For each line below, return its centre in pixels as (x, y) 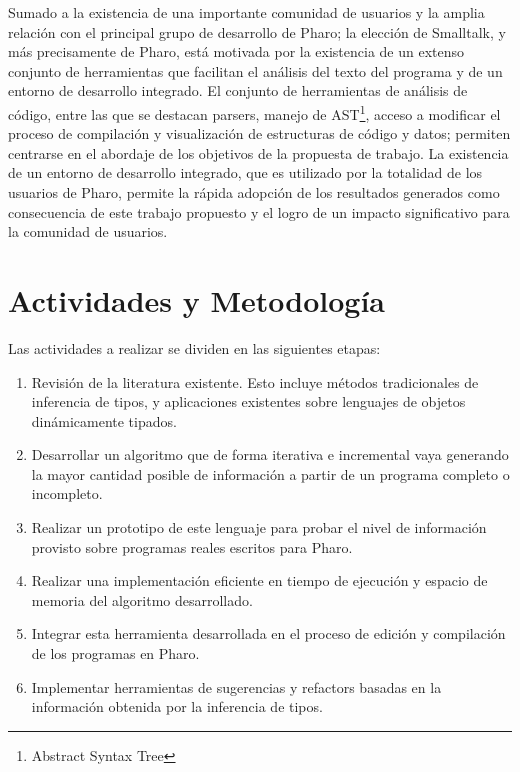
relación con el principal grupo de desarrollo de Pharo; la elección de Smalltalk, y (257, 31)
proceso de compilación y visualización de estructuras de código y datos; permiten (259, 133)
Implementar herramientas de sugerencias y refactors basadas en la (236, 686)
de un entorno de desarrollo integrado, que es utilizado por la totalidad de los (245, 172)
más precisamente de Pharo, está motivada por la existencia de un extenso (236, 51)
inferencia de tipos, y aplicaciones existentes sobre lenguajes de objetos (248, 401)
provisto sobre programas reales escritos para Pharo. (192, 546)
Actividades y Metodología (197, 299)
